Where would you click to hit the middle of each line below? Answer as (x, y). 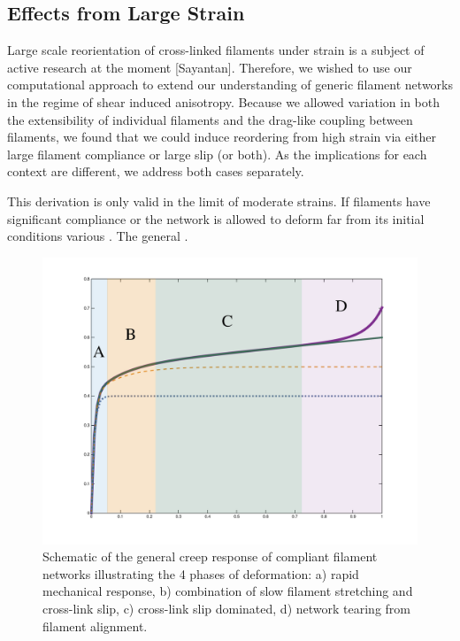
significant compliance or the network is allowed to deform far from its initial (216, 218)
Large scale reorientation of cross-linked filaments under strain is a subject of (216, 50)
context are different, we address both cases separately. (156, 171)
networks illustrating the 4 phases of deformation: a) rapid (201, 573)
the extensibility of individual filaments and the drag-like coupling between (210, 119)
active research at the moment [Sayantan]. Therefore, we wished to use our (210, 67)
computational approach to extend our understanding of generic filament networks (230, 85)
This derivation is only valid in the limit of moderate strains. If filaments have (219, 201)
